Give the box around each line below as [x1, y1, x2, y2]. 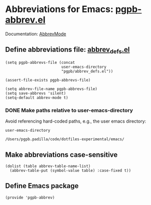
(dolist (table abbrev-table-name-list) [5, 164, 91, 169]
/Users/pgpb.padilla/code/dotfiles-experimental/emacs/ [5, 137, 124, 142]
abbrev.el [5, 14, 46, 26]
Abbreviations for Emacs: [5, 4, 114, 15]
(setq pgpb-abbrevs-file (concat [5, 60, 75, 65]
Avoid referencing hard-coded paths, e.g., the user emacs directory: [5, 118, 146, 124]
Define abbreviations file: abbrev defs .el [5, 45, 130, 55]
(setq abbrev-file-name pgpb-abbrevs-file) [5, 86, 98, 91]
